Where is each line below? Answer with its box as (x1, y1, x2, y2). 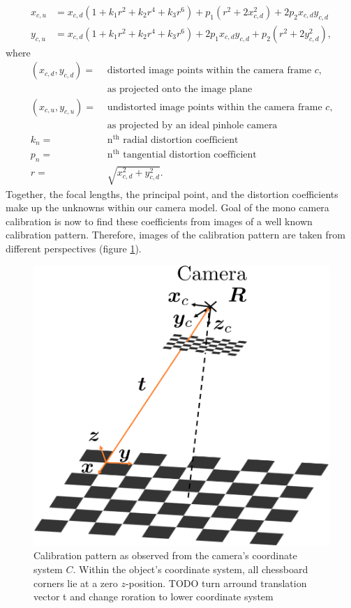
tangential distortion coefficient (123, 150, 257, 160)
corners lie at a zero (33, 575, 118, 590)
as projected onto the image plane (107, 84, 253, 94)
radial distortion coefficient (123, 135, 239, 145)
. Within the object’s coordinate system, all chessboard (73, 562, 308, 577)
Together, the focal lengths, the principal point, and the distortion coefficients (6, 186, 338, 201)
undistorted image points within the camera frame (107, 102, 322, 112)
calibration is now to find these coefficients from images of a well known (6, 213, 313, 228)
